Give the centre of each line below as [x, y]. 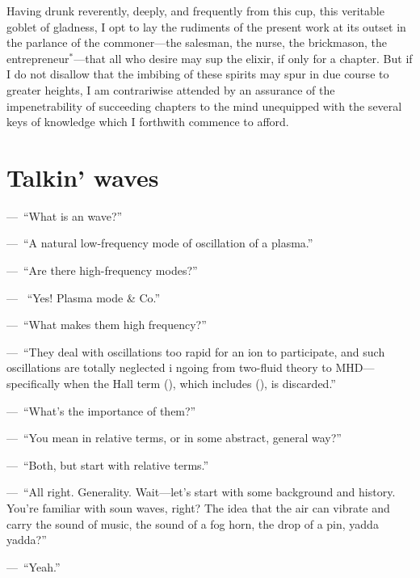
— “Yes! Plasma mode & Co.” [84, 297]
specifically [34, 384]
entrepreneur [38, 58]
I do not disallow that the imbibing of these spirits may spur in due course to [198, 74]
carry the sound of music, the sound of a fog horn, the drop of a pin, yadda [193, 523]
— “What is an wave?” [65, 215]
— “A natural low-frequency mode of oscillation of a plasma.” [160, 243]
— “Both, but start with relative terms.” [108, 464]
